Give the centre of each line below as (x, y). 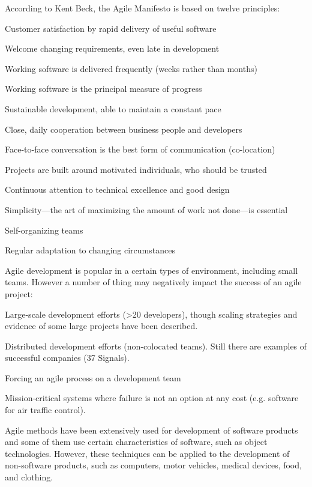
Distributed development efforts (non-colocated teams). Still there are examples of (156, 346)
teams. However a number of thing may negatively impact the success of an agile (153, 282)
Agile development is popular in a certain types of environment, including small (151, 270)
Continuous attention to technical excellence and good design (117, 189)
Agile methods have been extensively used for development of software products (151, 430)
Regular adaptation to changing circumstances (90, 250)
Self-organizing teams (44, 230)
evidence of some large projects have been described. (101, 326)
